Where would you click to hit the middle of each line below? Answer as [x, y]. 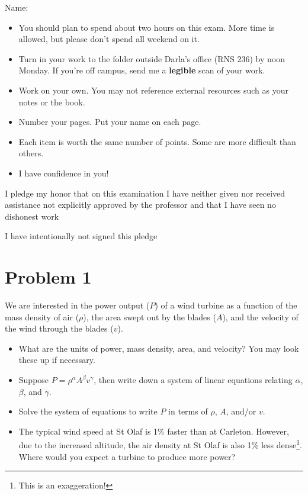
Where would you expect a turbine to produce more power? [127, 456]
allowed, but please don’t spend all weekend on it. [109, 39]
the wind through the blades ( [59, 328]
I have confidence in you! [64, 173]
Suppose [34, 380]
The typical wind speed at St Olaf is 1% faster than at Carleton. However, [154, 431]
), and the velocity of [260, 316]
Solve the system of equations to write [88, 411]
